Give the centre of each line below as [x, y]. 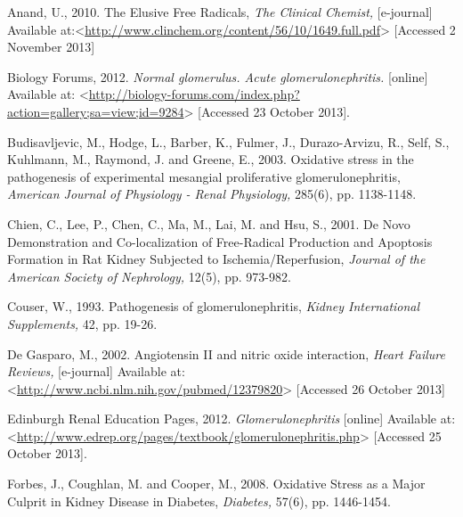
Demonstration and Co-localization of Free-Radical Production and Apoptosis [220, 241]
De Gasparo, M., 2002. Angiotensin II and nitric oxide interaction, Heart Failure [226, 353]
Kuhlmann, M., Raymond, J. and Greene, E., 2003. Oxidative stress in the [211, 159]
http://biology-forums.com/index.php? [194, 94]
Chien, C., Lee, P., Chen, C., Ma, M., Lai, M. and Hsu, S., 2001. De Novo [209, 223]
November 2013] [51, 47]
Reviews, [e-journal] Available [87, 371]
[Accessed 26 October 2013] [370, 388]
